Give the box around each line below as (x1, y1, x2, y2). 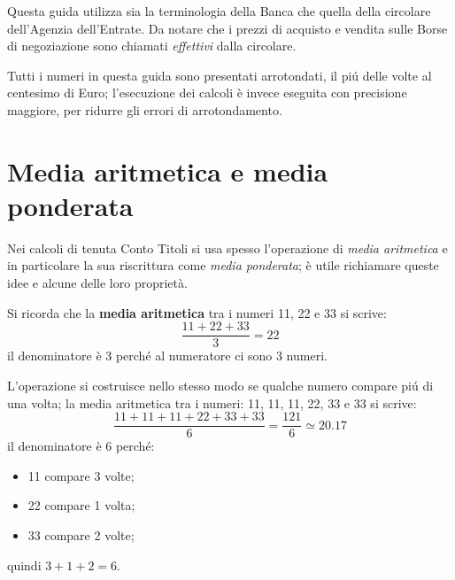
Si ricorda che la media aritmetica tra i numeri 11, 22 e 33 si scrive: (7, 303, 387, 321)
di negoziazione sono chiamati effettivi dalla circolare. (7, 36, 297, 55)
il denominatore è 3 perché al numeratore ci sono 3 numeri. (7, 346, 328, 365)
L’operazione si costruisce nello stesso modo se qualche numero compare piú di (7, 375, 434, 394)
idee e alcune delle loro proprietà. (7, 274, 188, 292)
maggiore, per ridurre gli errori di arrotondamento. (7, 100, 282, 119)
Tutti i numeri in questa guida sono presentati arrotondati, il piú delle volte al (7, 66, 432, 84)
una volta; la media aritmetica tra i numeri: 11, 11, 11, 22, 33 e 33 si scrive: (7, 393, 417, 412)
